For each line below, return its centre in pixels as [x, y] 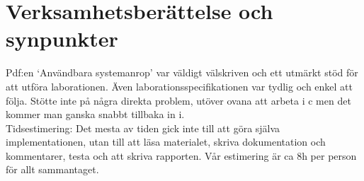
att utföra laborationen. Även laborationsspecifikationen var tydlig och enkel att [179, 86]
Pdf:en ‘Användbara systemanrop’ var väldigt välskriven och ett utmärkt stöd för [182, 72]
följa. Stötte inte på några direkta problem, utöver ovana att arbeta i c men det [178, 100]
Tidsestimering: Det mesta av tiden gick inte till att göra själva [143, 128]
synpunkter [62, 39]
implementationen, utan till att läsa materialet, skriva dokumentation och [166, 142]
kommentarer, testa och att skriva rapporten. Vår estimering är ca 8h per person [181, 155]
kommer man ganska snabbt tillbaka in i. [95, 114]
